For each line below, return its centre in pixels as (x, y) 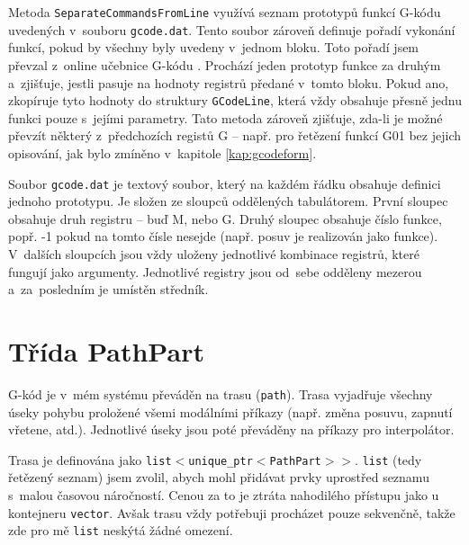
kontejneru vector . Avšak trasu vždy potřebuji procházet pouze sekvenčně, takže (232, 512)
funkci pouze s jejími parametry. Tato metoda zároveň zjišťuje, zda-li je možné (225, 117)
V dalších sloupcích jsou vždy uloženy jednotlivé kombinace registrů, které (214, 253)
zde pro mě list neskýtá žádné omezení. (121, 530)
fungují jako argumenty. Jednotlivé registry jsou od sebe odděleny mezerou (215, 271)
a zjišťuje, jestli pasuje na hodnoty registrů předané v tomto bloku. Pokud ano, (229, 82)
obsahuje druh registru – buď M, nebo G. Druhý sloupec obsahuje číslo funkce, (225, 218)
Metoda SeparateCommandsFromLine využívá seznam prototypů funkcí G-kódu (225, 12)
